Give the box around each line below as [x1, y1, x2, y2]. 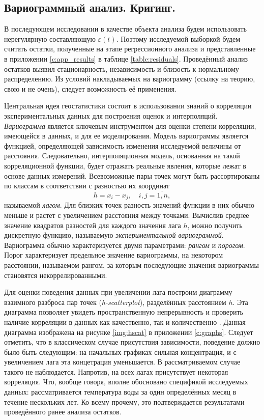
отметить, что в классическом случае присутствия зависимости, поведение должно [4, 337, 260, 347]
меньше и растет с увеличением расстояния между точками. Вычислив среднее [4, 209, 249, 220]
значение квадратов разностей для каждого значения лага [4, 219, 181, 230]
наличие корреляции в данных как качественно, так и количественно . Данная [4, 316, 246, 327]
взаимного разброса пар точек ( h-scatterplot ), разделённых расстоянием [4, 296, 226, 307]
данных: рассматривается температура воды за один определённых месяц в [4, 386, 237, 397]
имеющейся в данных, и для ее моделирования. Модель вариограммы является [4, 130, 249, 141]
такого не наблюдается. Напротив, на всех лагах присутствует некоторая [4, 366, 228, 377]
